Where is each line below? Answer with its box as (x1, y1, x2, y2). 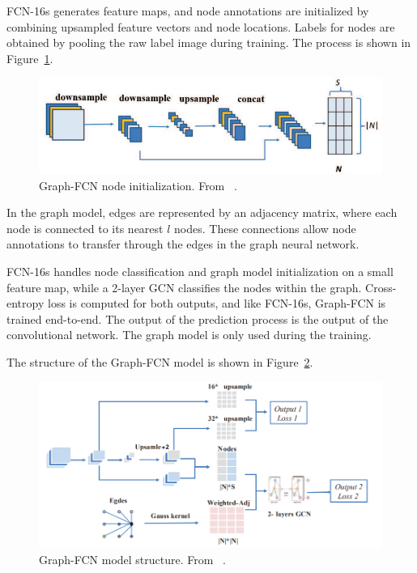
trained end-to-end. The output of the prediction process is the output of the (6, 310, 389, 327)
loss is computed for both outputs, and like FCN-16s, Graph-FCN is (47, 295, 386, 312)
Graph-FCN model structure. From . (39, 550, 226, 567)
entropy (6, 295, 45, 312)
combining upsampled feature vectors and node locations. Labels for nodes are (6, 18, 395, 35)
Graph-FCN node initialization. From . (39, 176, 237, 193)
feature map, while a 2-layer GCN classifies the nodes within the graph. (6, 278, 362, 295)
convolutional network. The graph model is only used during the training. (6, 326, 372, 343)
